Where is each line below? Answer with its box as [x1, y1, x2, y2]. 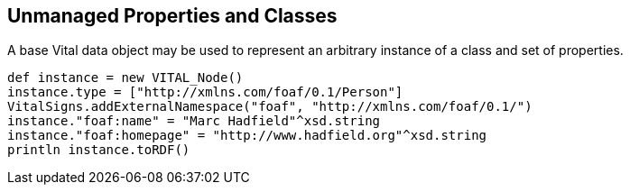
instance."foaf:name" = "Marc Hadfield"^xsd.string [7, 114, 381, 129]
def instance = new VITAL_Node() [7, 70, 244, 86]
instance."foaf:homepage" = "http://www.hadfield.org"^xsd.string [7, 128, 487, 143]
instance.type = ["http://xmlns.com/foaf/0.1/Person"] [7, 85, 403, 100]
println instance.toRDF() [7, 142, 190, 158]
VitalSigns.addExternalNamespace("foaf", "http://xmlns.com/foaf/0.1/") [7, 99, 533, 114]
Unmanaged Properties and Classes [7, 5, 338, 27]
